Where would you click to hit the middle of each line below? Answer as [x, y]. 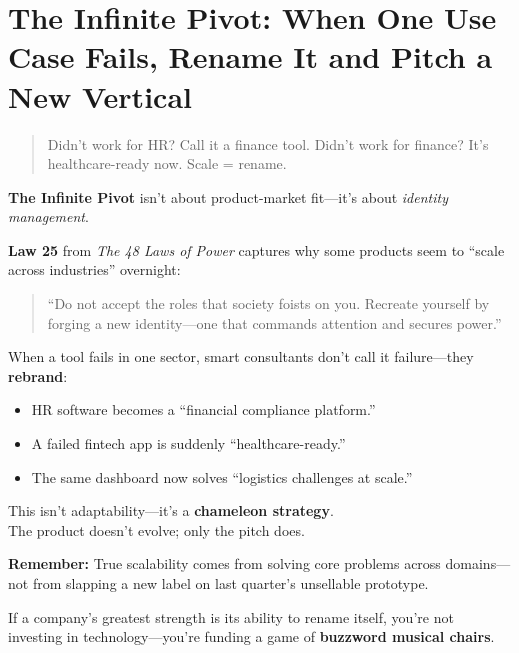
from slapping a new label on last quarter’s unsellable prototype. [230, 583]
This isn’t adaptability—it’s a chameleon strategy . [171, 510]
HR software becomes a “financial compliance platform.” [203, 409]
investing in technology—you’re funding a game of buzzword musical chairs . [251, 636]
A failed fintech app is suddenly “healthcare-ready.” [188, 443]
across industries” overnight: [94, 269]
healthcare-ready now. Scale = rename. [167, 163]
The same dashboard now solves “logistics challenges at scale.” [222, 476]
